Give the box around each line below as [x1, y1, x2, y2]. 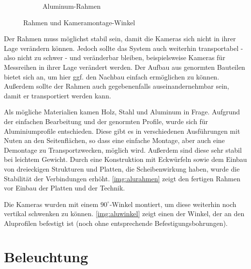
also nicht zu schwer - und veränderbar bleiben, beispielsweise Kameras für [4, 52, 225, 63]
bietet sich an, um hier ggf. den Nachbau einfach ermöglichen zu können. [4, 71, 220, 81]
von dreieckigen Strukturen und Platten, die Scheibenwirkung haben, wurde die [4, 163, 240, 174]
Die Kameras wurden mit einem [4, 199, 99, 209]
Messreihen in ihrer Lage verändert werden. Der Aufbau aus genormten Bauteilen [4, 62, 245, 72]
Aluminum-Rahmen [43, 1, 101, 11]
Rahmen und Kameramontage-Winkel [23, 17, 135, 27]
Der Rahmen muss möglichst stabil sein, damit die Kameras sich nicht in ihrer [4, 33, 236, 44]
